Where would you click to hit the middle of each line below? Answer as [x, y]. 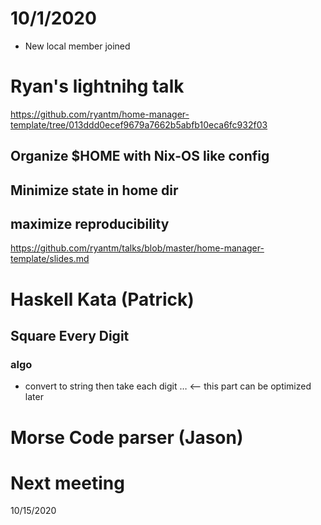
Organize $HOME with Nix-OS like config [140, 156]
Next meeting [67, 483]
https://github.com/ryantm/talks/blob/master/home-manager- [137, 248]
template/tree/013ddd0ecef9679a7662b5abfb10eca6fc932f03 [139, 124]
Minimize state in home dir [94, 190]
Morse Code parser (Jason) [127, 437]
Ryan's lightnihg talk [97, 86]
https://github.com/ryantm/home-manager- [100, 114]
